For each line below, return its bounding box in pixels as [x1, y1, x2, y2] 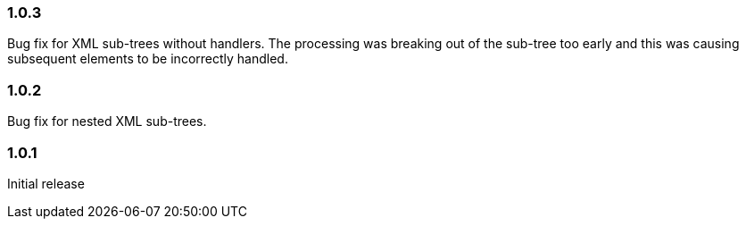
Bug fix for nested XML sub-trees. [7, 113, 207, 130]
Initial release [7, 175, 85, 191]
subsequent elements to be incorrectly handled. [7, 51, 288, 67]
